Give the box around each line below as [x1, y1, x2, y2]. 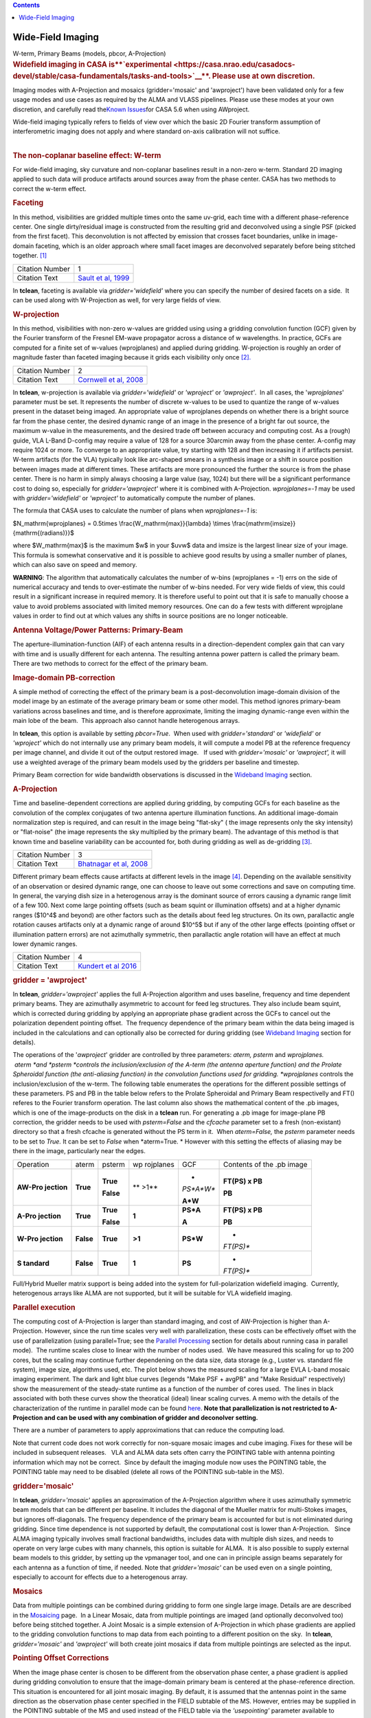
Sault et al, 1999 [78, 273, 130, 282]
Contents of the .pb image [223, 1159, 308, 1169]
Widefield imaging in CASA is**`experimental [12, 59, 172, 69]
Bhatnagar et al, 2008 [78, 859, 148, 869]
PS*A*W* [182, 1184, 216, 1194]
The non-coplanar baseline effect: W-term [12, 150, 161, 160]
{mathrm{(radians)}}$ [12, 529, 75, 537]
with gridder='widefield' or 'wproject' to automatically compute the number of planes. [12, 493, 256, 502]
